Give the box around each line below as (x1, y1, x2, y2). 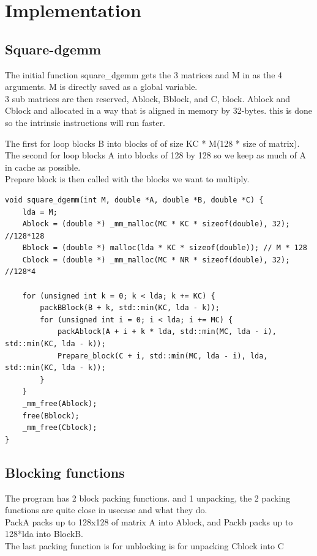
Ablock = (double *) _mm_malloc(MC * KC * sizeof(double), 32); (22, 220, 290, 229)
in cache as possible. (5, 160, 81, 173)
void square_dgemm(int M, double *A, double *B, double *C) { (5, 195, 264, 204)
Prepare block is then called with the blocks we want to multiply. (5, 172, 250, 185)
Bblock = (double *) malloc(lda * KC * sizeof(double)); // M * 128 (22, 243, 307, 253)
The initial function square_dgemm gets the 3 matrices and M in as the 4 (5, 68, 283, 81)
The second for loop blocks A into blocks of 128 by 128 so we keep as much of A (5, 149, 306, 161)
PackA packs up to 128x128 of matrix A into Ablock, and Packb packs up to (5, 515, 293, 528)
